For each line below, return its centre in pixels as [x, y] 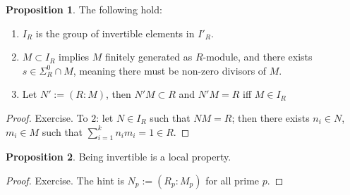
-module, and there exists [258, 57]
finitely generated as [149, 57]
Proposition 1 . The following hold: [84, 9]
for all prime [233, 180]
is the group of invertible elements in [115, 33]
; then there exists [271, 117]
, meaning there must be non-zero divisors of [170, 70]
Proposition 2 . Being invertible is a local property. [119, 157]
